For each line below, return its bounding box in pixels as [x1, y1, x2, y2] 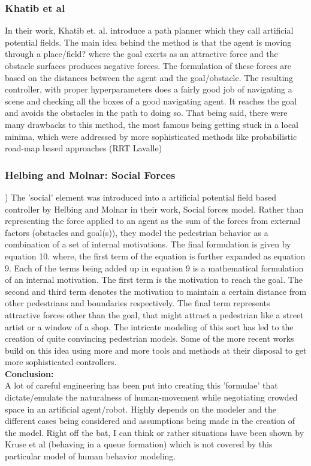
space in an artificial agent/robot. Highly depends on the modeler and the [5, 402, 276, 415]
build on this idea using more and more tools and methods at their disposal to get [5, 343, 307, 356]
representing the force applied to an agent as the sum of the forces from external [5, 214, 301, 227]
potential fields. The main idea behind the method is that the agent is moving [5, 35, 292, 48]
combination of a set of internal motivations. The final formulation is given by [5, 238, 291, 250]
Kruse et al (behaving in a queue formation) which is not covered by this [5, 438, 273, 450]
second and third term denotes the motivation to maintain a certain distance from [5, 285, 307, 297]
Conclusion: [5, 367, 54, 380]
